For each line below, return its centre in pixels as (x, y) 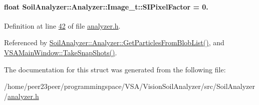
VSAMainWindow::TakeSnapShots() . (61, 52)
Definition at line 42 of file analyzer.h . (62, 25)
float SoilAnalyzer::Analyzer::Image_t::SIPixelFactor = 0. (106, 6)
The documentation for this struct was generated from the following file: (115, 69)
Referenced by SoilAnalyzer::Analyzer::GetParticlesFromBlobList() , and (114, 42)
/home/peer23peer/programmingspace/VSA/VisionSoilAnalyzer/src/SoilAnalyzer (130, 86)
